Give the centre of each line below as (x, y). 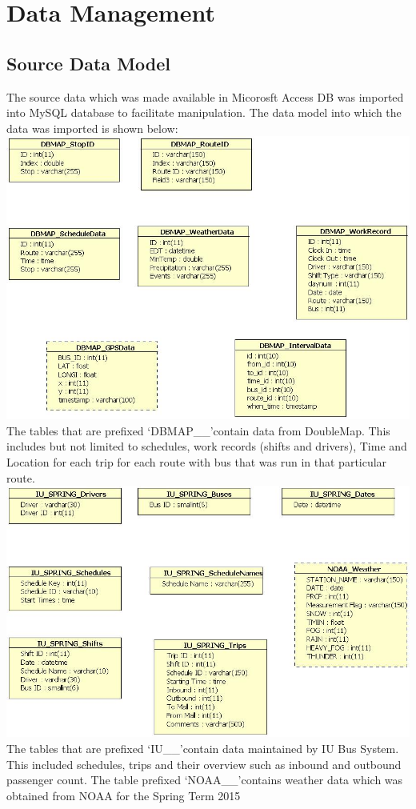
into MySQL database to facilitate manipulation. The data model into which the (204, 112)
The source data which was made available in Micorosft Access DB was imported (205, 96)
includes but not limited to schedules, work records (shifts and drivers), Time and (207, 446)
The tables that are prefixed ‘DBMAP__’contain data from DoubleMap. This (198, 430)
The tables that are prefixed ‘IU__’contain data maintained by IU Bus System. (203, 749)
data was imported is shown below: (92, 128)
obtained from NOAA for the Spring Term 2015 (124, 795)
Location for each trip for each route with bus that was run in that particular (197, 462)
